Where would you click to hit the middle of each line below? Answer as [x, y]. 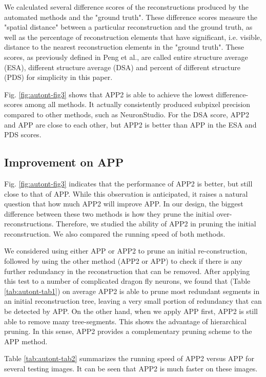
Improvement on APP [64, 162]
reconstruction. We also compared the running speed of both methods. [115, 233]
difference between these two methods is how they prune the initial [109, 213]
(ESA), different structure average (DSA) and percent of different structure [122, 67]
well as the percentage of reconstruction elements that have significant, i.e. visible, [133, 37]
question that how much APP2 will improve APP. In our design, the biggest [124, 204]
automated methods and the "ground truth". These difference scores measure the [131, 17]
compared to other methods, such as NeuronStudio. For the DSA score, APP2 [127, 114]
